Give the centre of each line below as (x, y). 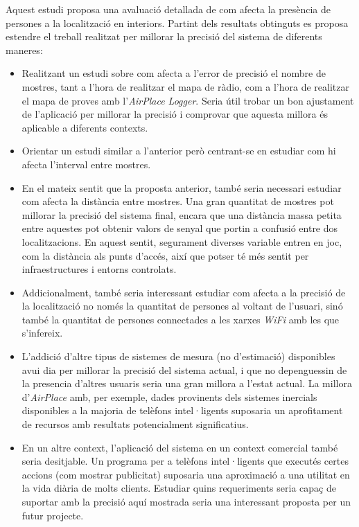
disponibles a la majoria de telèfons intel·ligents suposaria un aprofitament (182, 410)
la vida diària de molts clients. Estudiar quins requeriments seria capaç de (179, 488)
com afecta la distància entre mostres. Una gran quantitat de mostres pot (178, 201)
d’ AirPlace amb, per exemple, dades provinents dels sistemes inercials (169, 396)
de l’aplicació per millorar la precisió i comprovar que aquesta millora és (175, 114)
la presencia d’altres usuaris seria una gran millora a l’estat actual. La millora (187, 383)
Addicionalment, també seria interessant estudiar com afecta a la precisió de (184, 292)
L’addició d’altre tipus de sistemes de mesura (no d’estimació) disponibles (178, 356)
